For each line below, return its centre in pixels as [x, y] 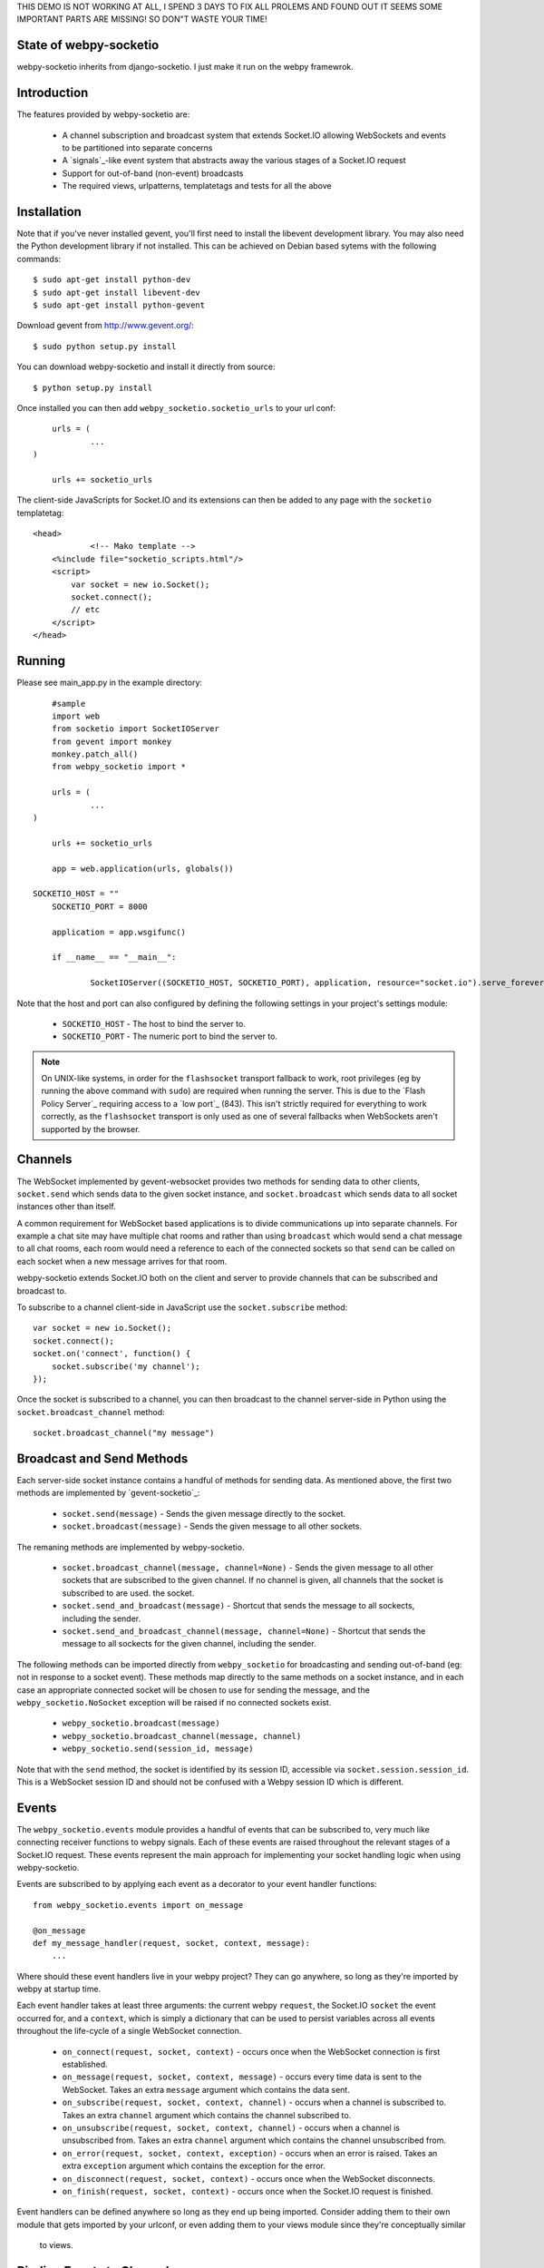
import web [76, 716]
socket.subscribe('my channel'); [126, 1366]
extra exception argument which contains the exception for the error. [194, 2166]
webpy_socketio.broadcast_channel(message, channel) [182, 1736]
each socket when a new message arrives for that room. [122, 1261]
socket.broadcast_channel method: [91, 1412]
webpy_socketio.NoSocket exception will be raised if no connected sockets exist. [174, 1702]
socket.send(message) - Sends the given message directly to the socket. [204, 1513]
